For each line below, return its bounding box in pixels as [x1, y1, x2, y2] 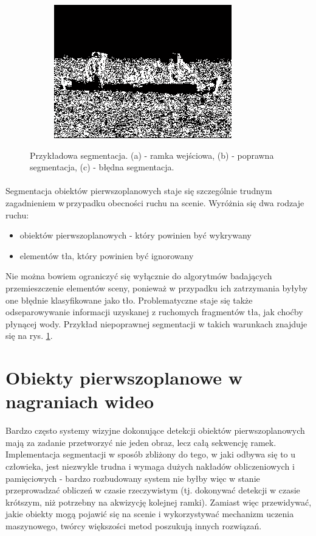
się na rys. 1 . [5, 329, 53, 342]
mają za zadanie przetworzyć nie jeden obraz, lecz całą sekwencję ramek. [5, 436, 276, 448]
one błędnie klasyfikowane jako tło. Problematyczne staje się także [5, 293, 253, 306]
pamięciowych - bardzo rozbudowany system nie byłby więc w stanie [5, 472, 260, 484]
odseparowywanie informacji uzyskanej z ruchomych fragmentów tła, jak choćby [5, 305, 303, 318]
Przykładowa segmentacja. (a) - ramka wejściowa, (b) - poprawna [30, 148, 274, 161]
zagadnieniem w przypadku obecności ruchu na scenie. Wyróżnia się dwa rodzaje [5, 196, 304, 209]
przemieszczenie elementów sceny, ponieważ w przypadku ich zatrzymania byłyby [5, 281, 308, 294]
